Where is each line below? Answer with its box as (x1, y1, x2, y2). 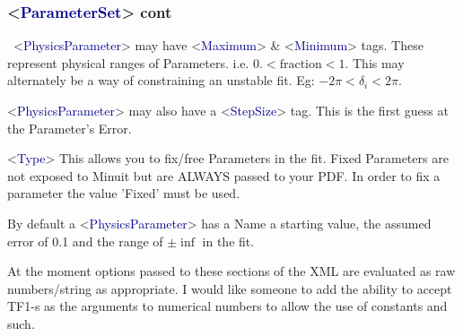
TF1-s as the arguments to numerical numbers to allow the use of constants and (7, 297, 448, 315)
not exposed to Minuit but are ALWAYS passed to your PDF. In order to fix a (7, 166, 441, 185)
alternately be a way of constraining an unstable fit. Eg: (7, 71, 315, 90)
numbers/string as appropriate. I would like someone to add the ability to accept (7, 279, 452, 297)
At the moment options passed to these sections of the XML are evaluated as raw (7, 262, 456, 280)
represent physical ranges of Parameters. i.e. (7, 53, 249, 72)
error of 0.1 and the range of (7, 231, 163, 250)
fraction (279, 57, 322, 71)
